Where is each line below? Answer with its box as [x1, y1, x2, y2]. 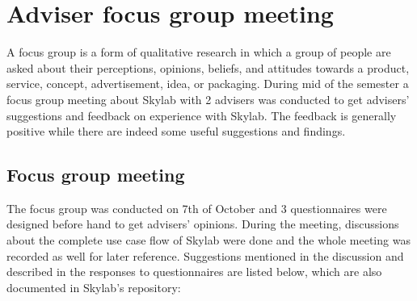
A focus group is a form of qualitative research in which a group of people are [6, 44, 391, 61]
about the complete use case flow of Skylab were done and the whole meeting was [6, 232, 411, 249]
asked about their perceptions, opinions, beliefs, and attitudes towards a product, [6, 59, 410, 76]
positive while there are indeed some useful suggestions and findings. [6, 123, 346, 140]
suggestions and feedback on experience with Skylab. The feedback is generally [6, 107, 397, 123]
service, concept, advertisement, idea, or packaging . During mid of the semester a [6, 75, 409, 92]
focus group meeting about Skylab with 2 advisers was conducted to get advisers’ [6, 90, 410, 107]
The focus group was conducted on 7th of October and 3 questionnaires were [6, 199, 387, 216]
